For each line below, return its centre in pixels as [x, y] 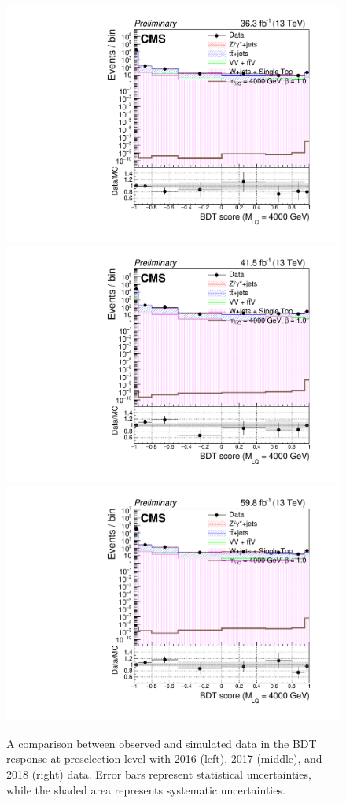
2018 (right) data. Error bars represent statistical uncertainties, [159, 773]
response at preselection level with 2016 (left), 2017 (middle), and [164, 759]
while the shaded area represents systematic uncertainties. [146, 789]
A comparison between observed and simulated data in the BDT [162, 743]
